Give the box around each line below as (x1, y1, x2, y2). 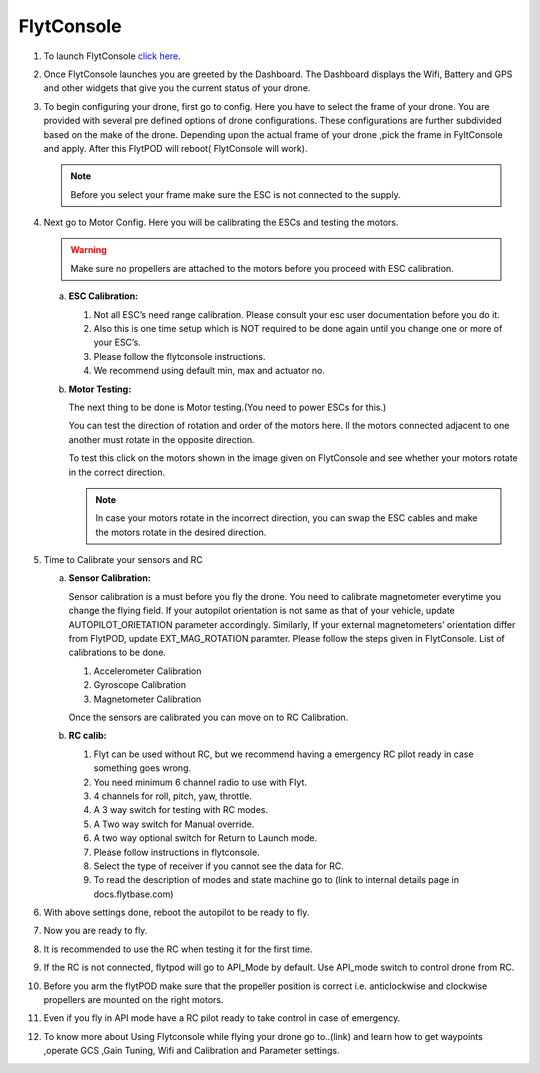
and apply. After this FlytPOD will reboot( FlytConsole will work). (43, 142, 308, 154)
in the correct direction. (68, 466, 165, 478)
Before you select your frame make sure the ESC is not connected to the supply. (70, 188, 401, 200)
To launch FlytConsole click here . (43, 50, 181, 62)
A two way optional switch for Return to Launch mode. (93, 832, 318, 844)
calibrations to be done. (68, 646, 167, 659)
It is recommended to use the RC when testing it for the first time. (43, 943, 313, 955)
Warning (70, 244, 107, 256)
